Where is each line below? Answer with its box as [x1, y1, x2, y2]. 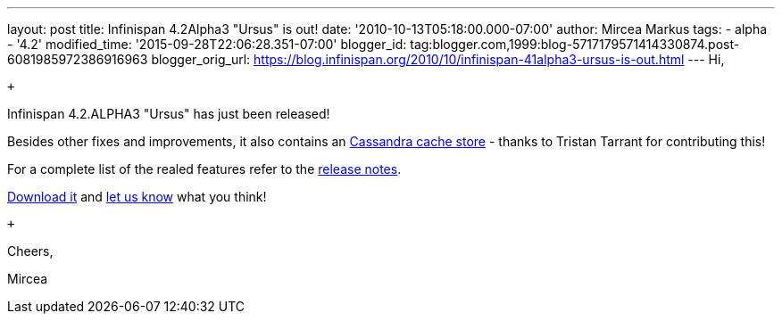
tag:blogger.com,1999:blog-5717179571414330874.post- [410, 37, 740, 52]
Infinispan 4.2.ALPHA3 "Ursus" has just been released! [7, 106, 330, 121]
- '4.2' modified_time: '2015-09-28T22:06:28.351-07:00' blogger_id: [7, 37, 407, 52]
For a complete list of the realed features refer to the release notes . [7, 161, 402, 177]
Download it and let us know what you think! [7, 189, 267, 204]
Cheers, [7, 243, 54, 259]
